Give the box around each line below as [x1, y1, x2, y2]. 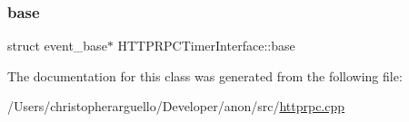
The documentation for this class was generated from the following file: [7, 66, 403, 85]
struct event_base [7, 36, 107, 55]
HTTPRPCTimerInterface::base [117, 36, 295, 55]
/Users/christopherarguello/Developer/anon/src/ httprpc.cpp [7, 97, 345, 116]
